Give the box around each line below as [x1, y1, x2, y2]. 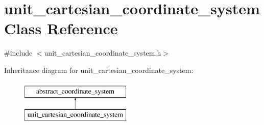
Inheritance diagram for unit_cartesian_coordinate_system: [4, 64, 194, 75]
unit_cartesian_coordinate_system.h [44, 47, 161, 58]
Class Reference [4, 18, 118, 39]
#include [4, 47, 33, 58]
